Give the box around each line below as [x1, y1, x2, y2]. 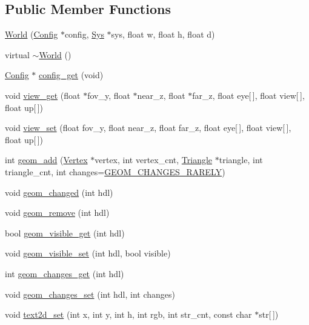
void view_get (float [5, 89, 81, 101]
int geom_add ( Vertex [5, 153, 88, 166]
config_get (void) [39, 69, 104, 81]
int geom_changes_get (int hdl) [5, 267, 124, 280]
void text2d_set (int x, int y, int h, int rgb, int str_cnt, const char [5, 308, 252, 321]
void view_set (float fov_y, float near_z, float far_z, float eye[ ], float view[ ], [5, 121, 291, 134]
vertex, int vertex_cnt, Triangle [95, 153, 213, 166]
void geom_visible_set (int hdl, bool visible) [5, 247, 171, 260]
